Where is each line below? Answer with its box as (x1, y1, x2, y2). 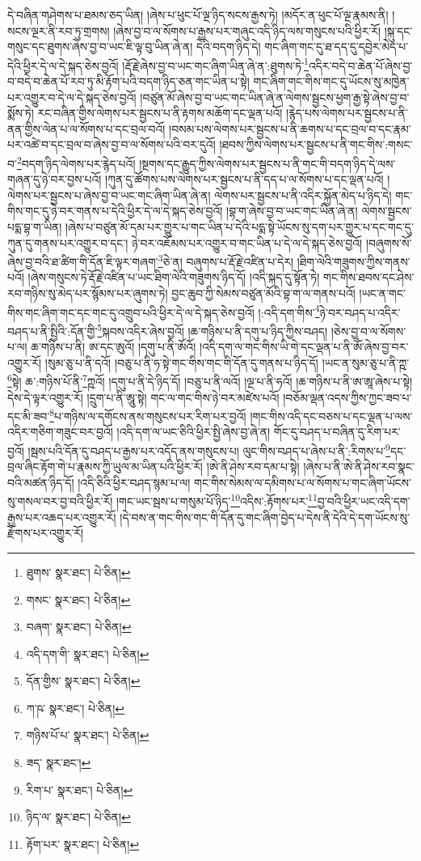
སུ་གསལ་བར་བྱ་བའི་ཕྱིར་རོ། (7, 493, 113, 510)
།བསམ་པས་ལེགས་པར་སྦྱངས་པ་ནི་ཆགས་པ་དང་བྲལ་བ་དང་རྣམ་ (169, 120, 411, 137)
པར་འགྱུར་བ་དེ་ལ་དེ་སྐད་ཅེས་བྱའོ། (7, 88, 137, 105)
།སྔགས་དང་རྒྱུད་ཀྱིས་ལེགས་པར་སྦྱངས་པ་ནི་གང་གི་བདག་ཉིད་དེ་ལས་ (139, 155, 396, 172)
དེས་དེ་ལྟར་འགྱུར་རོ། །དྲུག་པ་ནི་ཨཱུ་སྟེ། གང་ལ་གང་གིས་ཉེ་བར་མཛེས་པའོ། (7, 388, 280, 405)
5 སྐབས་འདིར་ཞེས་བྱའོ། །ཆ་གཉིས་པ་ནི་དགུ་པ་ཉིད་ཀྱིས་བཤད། (97, 320, 328, 339)
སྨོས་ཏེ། (7, 104, 34, 121)
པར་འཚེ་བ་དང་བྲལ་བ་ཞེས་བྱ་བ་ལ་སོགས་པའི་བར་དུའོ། (7, 136, 216, 153)
